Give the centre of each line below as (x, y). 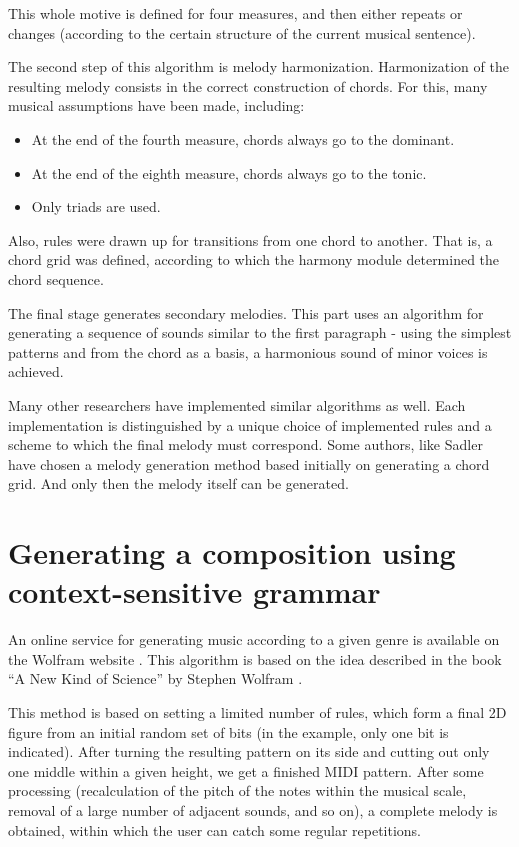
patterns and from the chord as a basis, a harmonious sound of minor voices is (248, 351)
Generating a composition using (232, 552)
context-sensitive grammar (194, 591)
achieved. (36, 371)
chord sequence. (56, 278)
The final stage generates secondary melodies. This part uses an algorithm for (246, 312)
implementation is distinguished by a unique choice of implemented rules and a (250, 424)
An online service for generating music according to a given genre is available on (254, 639)
